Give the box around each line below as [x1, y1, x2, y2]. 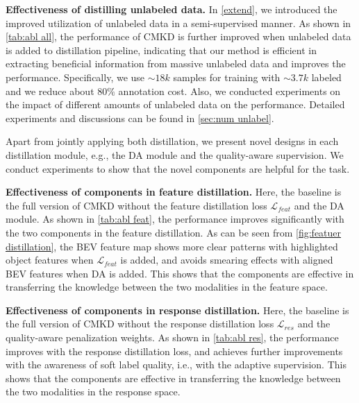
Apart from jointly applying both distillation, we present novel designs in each [6, 134, 339, 148]
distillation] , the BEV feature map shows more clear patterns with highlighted [6, 239, 338, 253]
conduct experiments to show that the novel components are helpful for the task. [6, 161, 350, 175]
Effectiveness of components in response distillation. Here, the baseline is [6, 302, 349, 317]
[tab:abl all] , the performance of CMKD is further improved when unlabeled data [6, 29, 351, 44]
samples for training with [173, 69, 281, 84]
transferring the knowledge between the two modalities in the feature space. [6, 280, 328, 294]
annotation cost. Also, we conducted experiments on [118, 83, 341, 98]
